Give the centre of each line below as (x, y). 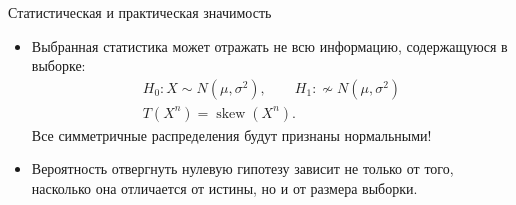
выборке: (58, 65)
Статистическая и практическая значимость (140, 12)
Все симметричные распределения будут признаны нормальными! (231, 134)
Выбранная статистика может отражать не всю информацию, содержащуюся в (269, 45)
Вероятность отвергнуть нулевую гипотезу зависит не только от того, (242, 168)
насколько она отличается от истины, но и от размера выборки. (224, 188)
